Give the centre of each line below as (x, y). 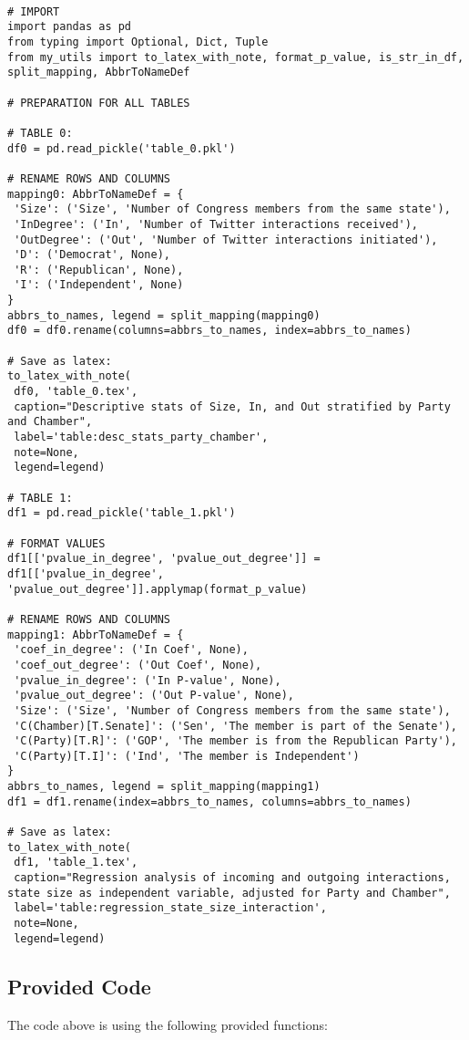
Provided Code (79, 986)
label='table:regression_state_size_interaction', (170, 908)
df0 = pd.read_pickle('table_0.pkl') (122, 148)
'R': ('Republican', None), (99, 270)
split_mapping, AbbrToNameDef (99, 73)
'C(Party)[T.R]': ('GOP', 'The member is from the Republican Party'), (235, 741)
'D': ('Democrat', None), (92, 255)
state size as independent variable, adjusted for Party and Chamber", (229, 893)
